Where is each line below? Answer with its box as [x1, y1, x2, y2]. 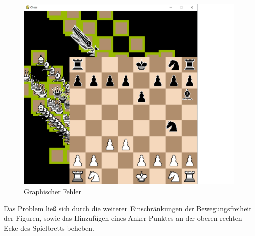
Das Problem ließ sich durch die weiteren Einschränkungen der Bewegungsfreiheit [4, 203, 252, 213]
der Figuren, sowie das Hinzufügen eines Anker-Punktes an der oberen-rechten [4, 213, 242, 223]
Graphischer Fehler [24, 186, 82, 196]
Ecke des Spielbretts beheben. [4, 222, 94, 233]
